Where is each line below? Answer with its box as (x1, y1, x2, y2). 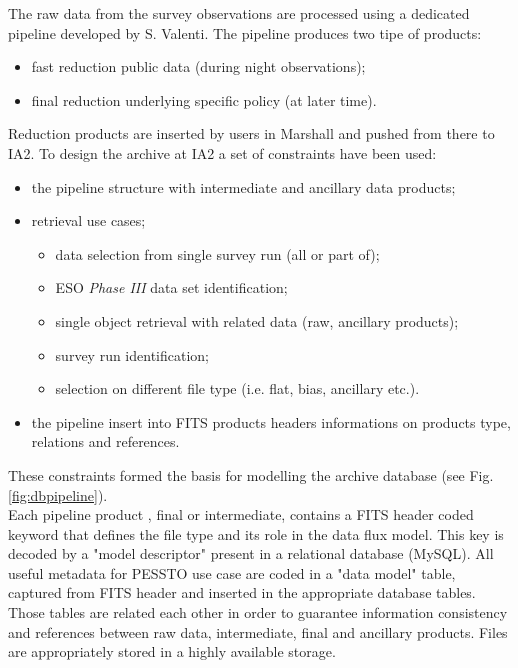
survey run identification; (55, 344, 210, 365)
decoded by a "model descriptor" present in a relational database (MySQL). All (8, 543, 494, 564)
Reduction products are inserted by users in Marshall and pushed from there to (8, 123, 495, 144)
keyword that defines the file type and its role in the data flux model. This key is (8, 523, 504, 544)
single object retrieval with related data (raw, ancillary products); (55, 310, 459, 331)
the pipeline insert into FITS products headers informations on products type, (31, 411, 511, 432)
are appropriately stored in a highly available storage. (8, 641, 336, 662)
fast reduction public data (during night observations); (31, 56, 366, 77)
